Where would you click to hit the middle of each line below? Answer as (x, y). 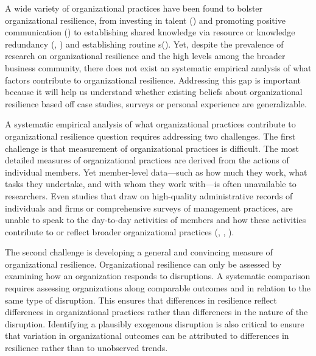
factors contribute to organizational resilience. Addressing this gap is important (153, 80)
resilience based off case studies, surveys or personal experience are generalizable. (156, 103)
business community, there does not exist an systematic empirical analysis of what (158, 67)
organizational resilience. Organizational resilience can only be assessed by (143, 264)
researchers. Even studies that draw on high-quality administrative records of (149, 195)
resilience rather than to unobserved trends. (86, 348)
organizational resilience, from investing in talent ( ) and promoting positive (145, 20)
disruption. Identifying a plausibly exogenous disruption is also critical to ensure (155, 323)
